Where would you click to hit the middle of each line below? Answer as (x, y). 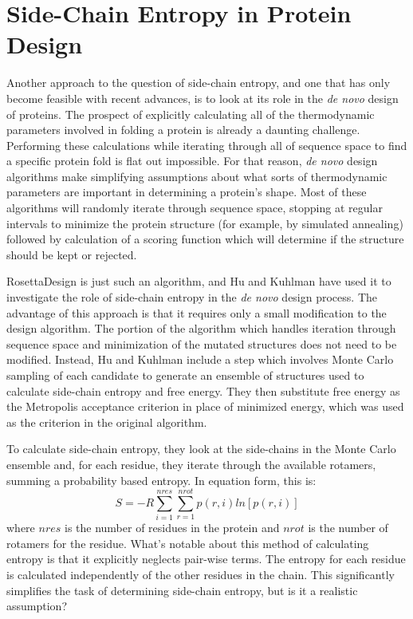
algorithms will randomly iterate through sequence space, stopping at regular (195, 208)
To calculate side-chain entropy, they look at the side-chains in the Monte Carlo (201, 449)
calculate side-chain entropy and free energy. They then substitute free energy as (203, 390)
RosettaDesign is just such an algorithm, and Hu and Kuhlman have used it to (199, 281)
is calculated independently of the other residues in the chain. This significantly (201, 575)
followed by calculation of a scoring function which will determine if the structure (205, 239)
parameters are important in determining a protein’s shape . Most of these (187, 192)
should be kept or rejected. (72, 254)
